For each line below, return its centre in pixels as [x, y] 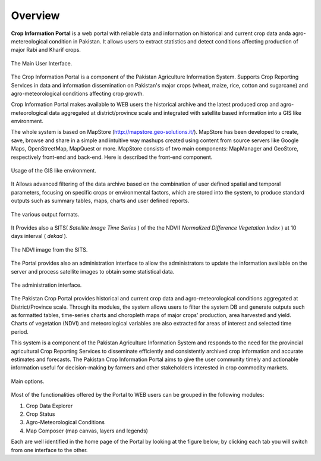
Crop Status [40, 414]
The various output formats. [45, 214]
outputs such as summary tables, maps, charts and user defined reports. [100, 201]
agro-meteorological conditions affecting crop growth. [78, 93]
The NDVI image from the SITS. [49, 249]
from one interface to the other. [49, 450]
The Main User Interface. [42, 63]
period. [20, 332]
